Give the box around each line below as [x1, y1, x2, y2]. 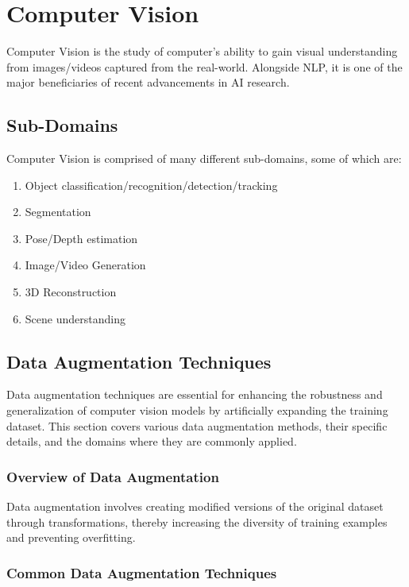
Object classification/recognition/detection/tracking [25, 176, 278, 193]
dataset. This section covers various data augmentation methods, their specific [6, 417, 388, 434]
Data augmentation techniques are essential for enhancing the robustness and [6, 386, 383, 403]
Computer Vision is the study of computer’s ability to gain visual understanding [6, 43, 398, 60]
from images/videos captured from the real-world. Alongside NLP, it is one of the [6, 58, 403, 75]
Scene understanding [25, 310, 125, 326]
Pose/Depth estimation [25, 230, 138, 246]
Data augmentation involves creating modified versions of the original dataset [6, 498, 384, 515]
